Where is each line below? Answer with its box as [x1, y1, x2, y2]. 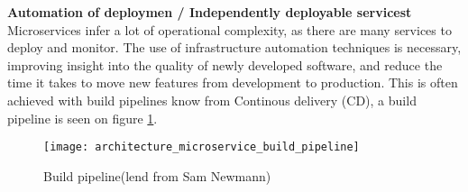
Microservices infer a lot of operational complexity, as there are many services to [7, 20, 452, 39]
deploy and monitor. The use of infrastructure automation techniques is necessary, [7, 38, 462, 57]
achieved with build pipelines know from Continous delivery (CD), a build [7, 90, 417, 109]
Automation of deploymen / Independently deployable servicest [7, 3, 412, 21]
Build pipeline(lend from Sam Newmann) [43, 166, 271, 185]
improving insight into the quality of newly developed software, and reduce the [7, 55, 443, 74]
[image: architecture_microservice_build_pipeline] [43, 141, 360, 154]
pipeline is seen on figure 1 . [7, 108, 158, 127]
